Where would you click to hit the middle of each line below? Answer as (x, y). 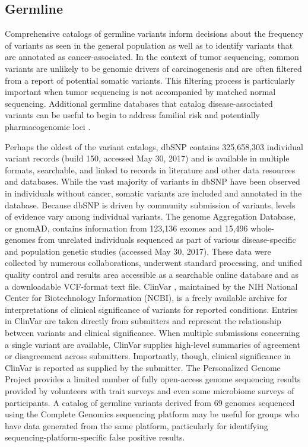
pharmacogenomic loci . (48, 126)
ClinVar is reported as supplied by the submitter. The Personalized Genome (143, 367)
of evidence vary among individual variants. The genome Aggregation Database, (150, 216)
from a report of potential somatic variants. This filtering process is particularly (150, 80)
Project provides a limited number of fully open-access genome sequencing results (153, 379)
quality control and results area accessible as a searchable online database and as (152, 275)
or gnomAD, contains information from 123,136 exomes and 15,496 (126, 228)
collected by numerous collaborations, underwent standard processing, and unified (154, 263)
